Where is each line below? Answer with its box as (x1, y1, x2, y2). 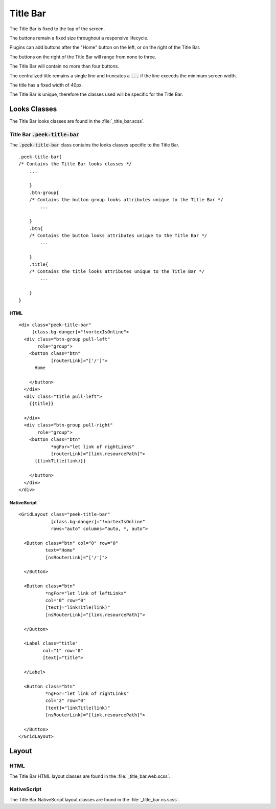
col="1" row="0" (42, 648, 84, 653)
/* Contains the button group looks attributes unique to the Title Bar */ (29, 197, 223, 203)
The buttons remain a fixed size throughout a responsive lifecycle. (9, 35, 149, 41)
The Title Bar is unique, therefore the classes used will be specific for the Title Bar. (9, 91, 183, 97)
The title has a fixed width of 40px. (9, 82, 83, 88)
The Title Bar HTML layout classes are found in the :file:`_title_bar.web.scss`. (9, 773, 171, 779)
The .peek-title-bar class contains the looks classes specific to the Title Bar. (9, 142, 180, 148)
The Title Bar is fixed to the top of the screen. (9, 26, 105, 32)
